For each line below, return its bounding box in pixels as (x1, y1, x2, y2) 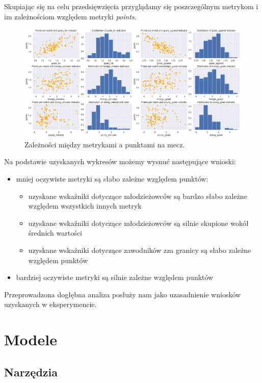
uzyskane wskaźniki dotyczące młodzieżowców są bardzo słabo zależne (28, 190, 247, 201)
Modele (4, 329, 57, 350)
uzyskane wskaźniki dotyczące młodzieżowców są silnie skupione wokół (28, 217, 249, 228)
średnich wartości (28, 227, 82, 238)
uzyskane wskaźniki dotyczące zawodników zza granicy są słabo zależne (28, 244, 251, 255)
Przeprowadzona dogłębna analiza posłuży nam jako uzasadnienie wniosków (4, 289, 241, 299)
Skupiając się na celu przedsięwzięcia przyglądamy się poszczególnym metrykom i (4, 1, 258, 11)
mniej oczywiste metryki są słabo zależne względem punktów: (16, 173, 208, 184)
